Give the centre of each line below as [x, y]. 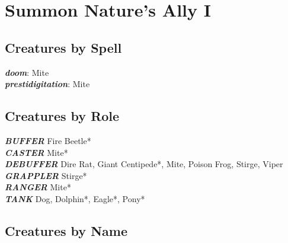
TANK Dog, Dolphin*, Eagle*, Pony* [75, 198]
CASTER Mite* [36, 152]
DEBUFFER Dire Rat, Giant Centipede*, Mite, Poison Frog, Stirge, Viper [144, 164]
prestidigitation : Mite [47, 84]
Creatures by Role [62, 116]
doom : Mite [27, 72]
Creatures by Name [66, 230]
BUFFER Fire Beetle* [48, 140]
